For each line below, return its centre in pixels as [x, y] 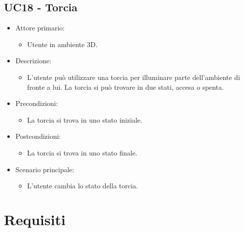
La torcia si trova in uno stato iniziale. [85, 119]
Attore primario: [40, 28]
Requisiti [35, 219]
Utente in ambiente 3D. [62, 44]
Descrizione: [33, 61]
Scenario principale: [45, 169]
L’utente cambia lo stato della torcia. [83, 186]
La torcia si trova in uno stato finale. [82, 152]
